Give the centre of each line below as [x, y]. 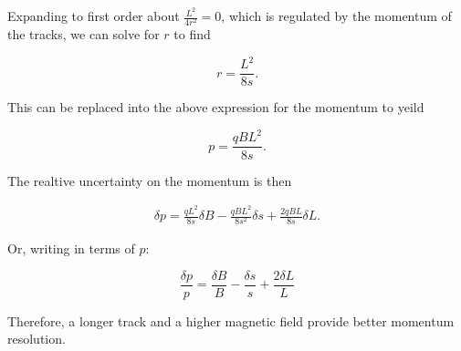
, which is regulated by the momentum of [336, 16]
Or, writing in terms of [71, 248]
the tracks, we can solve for [84, 34]
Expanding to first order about [94, 16]
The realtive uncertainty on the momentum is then [150, 180]
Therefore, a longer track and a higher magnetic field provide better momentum [231, 320]
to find [192, 34]
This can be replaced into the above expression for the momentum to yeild [216, 107]
